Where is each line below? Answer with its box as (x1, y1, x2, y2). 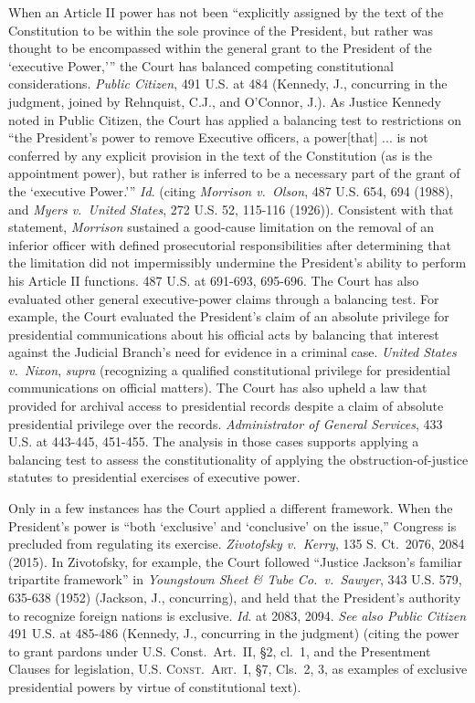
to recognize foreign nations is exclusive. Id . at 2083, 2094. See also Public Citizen (8, 605, 467, 624)
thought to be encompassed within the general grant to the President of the (8, 38, 432, 58)
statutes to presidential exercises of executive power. (8, 467, 301, 487)
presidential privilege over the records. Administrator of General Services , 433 (8, 414, 443, 433)
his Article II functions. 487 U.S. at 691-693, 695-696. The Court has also (8, 270, 419, 289)
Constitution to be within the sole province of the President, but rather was (8, 20, 434, 39)
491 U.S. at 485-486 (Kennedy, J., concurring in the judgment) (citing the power (8, 624, 459, 643)
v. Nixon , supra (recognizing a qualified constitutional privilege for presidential (8, 360, 450, 379)
